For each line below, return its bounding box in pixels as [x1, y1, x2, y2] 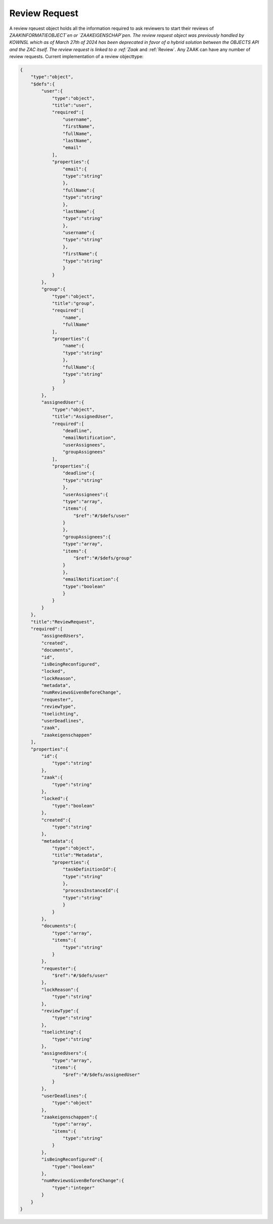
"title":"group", [52, 300, 95, 306]
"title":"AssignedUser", [52, 414, 114, 420]
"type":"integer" [52, 1185, 95, 1191]
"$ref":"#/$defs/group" [73, 555, 132, 561]
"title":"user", [52, 103, 93, 108]
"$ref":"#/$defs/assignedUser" [62, 1072, 140, 1077]
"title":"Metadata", [52, 852, 103, 858]
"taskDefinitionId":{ [62, 867, 116, 872]
